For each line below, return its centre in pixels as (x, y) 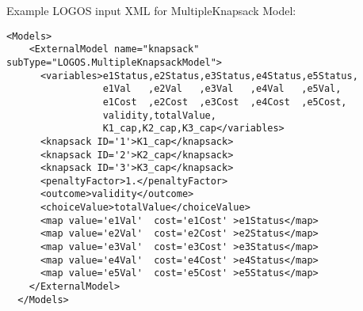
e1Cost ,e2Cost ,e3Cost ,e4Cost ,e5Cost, (225, 102)
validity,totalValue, (159, 115)
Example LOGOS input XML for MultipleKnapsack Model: (151, 10)
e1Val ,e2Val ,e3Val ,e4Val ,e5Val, (222, 89)
